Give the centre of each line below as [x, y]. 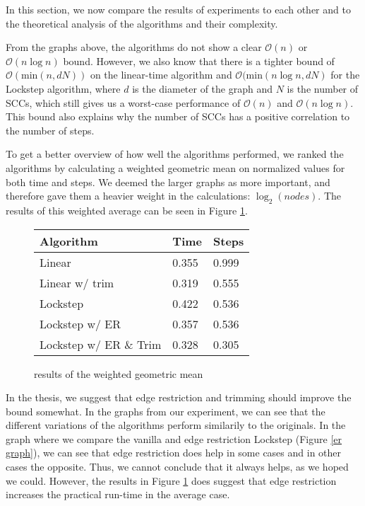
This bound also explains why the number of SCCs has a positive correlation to [178, 116]
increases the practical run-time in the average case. [118, 494]
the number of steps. [50, 130]
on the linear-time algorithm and [161, 75]
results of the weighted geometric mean [119, 373]
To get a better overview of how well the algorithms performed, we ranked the [175, 154]
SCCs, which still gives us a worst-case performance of [123, 102]
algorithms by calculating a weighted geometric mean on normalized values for [175, 167]
